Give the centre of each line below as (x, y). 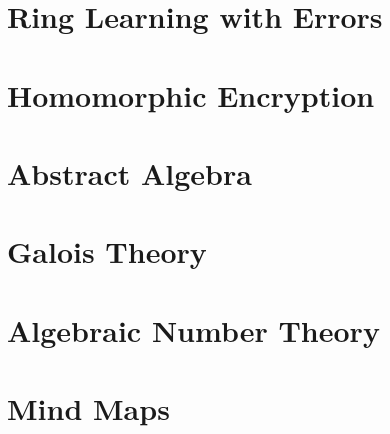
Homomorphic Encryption (191, 94)
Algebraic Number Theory (193, 329)
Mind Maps (88, 408)
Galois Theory (107, 251)
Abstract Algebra (129, 172)
